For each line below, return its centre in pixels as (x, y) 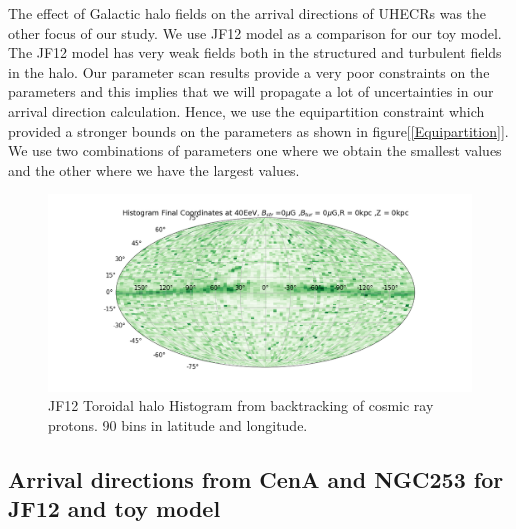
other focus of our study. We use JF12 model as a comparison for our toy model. (255, 32)
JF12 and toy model (114, 508)
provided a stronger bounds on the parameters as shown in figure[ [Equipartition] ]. (258, 130)
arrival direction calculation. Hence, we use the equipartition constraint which (246, 110)
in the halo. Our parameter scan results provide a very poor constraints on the (249, 71)
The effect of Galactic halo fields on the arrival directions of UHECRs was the (247, 13)
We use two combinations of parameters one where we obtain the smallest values (255, 150)
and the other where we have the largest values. (154, 169)
